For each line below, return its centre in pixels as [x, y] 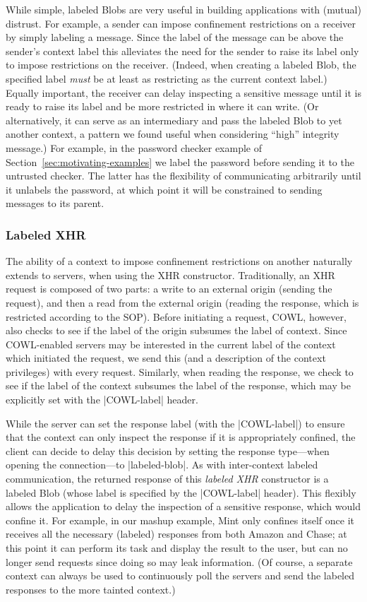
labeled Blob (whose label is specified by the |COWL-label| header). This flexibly [181, 492]
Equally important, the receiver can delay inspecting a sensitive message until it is [183, 92]
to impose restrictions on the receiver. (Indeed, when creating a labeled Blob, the [181, 65]
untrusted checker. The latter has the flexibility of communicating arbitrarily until [183, 176]
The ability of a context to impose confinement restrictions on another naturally [179, 261]
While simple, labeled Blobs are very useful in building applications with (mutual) [183, 9]
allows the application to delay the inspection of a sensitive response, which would [183, 506]
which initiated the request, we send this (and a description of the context [166, 358]
